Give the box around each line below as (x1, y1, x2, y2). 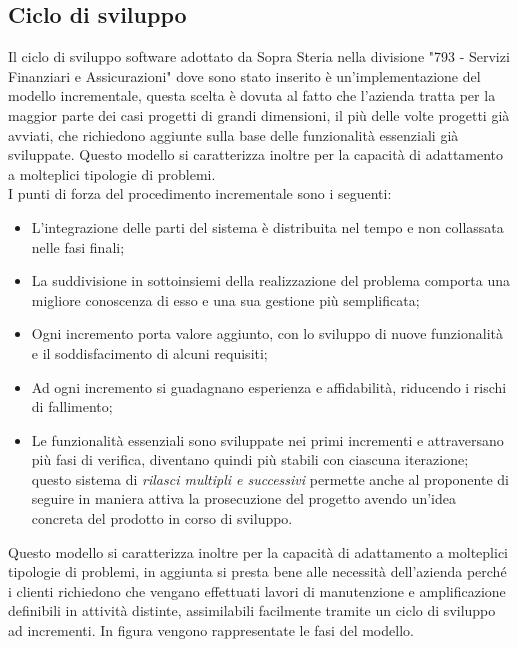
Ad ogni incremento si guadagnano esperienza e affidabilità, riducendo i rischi (31, 376, 507, 397)
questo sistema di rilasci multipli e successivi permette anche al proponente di (31, 468, 509, 489)
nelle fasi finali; (31, 236, 125, 257)
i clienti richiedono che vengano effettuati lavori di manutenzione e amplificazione (8, 580, 506, 601)
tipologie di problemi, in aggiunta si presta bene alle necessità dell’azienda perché (8, 561, 507, 582)
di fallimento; (31, 396, 113, 417)
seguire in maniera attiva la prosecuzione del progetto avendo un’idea (31, 488, 456, 509)
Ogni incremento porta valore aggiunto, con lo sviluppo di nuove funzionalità (31, 323, 503, 344)
